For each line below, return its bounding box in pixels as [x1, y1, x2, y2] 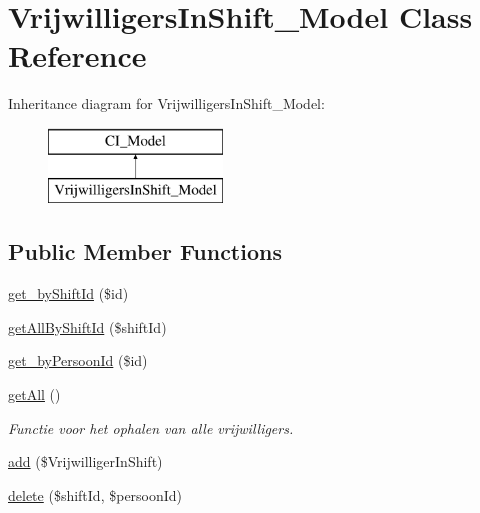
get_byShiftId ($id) [8, 283, 129, 304]
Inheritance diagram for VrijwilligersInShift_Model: [8, 93, 325, 114]
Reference [8, 35, 147, 76]
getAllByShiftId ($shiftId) [8, 316, 167, 337]
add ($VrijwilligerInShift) [8, 451, 163, 472]
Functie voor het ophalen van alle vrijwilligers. [8, 417, 294, 438]
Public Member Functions [8, 236, 282, 267]
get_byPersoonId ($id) [8, 350, 148, 371]
